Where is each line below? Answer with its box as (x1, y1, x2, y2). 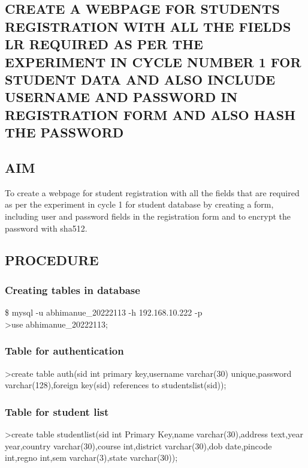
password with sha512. (5, 221, 87, 234)
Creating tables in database (5, 282, 140, 297)
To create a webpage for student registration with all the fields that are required (5, 186, 300, 199)
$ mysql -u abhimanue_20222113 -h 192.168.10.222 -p (5, 306, 203, 319)
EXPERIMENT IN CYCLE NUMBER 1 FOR (5, 52, 301, 71)
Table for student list (5, 404, 109, 419)
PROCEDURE (5, 251, 99, 269)
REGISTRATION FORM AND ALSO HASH (5, 105, 296, 124)
